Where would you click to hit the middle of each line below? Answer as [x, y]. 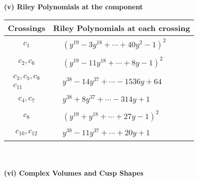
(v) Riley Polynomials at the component [74, 6]
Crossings [27, 28]
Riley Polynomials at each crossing [122, 28]
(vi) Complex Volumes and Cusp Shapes [74, 173]
